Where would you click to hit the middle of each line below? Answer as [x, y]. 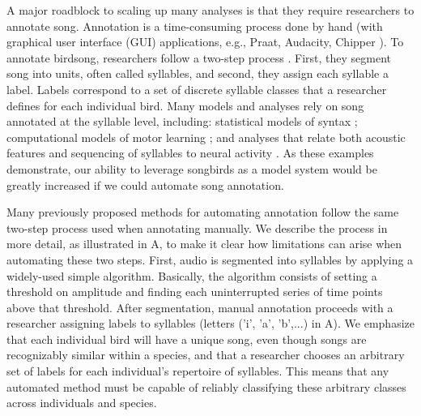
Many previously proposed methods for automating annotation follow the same [203, 212]
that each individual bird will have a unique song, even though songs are [187, 339]
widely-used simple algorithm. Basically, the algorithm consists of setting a [192, 275]
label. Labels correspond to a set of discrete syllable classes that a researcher [197, 89]
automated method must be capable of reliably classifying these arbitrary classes [206, 386]
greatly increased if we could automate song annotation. [145, 184]
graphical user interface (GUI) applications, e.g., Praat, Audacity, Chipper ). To [205, 42]
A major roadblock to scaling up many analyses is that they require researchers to [210, 10]
